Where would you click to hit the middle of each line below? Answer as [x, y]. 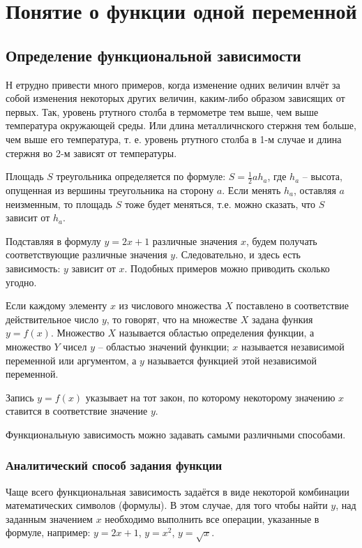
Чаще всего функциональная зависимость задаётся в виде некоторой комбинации [178, 491]
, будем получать [281, 240]
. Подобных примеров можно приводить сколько [227, 268]
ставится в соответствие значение [77, 411]
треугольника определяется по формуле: [141, 176]
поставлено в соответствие [292, 305]
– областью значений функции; [164, 346]
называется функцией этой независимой [232, 360]
